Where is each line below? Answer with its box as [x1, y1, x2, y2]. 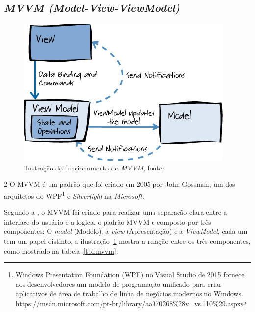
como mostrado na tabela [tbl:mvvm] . [4, 245, 118, 255]
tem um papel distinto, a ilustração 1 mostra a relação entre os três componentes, [4, 236, 251, 246]
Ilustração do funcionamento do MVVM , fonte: [24, 162, 164, 172]
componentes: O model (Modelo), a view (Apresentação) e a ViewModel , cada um [4, 226, 248, 236]
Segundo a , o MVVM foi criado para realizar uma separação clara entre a [4, 207, 227, 217]
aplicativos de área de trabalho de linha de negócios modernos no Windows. [15, 288, 243, 299]
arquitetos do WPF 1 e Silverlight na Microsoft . [4, 189, 144, 200]
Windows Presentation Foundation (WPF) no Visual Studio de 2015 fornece [15, 269, 245, 280]
